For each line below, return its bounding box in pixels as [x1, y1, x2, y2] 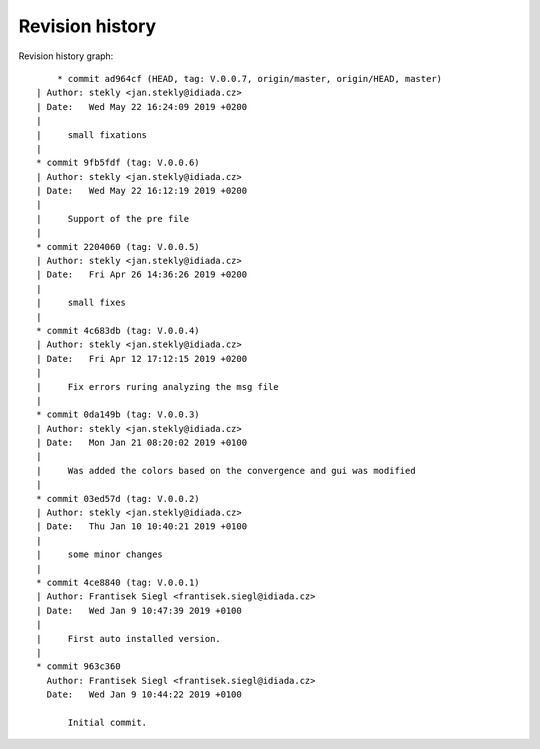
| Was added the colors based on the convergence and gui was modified [36, 465, 416, 476]
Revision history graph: [18, 50, 114, 62]
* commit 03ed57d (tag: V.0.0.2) [36, 493, 200, 504]
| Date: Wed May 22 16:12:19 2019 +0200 [36, 185, 248, 197]
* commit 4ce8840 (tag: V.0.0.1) [36, 577, 200, 588]
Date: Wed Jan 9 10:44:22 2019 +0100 [46, 689, 242, 700]
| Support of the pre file [36, 213, 190, 224]
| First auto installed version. [36, 633, 222, 644]
